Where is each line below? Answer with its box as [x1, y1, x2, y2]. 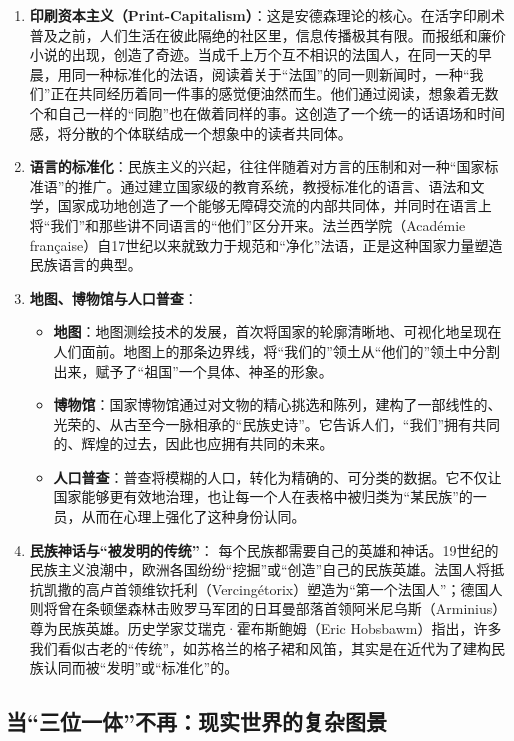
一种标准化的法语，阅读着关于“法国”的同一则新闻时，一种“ [85, 63, 470, 84]
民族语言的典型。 [29, 254, 142, 275]
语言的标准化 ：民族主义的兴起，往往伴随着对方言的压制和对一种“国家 [29, 156, 485, 177]
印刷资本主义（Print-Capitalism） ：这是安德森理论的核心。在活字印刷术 [29, 5, 505, 25]
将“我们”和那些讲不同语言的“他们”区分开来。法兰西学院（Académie [29, 214, 466, 235]
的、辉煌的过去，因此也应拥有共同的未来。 [53, 433, 334, 454]
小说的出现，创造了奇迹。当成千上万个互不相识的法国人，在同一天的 [29, 44, 478, 65]
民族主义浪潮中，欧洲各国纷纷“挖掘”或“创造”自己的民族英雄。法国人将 [29, 559, 491, 580]
